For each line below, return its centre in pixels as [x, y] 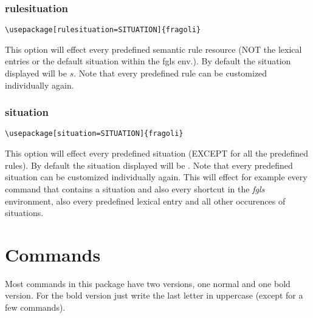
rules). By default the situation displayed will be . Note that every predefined [149, 165]
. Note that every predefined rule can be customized [170, 73]
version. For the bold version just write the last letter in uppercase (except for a [154, 295]
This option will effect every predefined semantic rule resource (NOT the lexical [153, 49]
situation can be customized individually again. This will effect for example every [156, 177]
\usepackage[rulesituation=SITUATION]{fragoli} [103, 30]
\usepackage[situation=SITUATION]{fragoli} [94, 134]
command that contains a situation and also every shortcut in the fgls [135, 188]
